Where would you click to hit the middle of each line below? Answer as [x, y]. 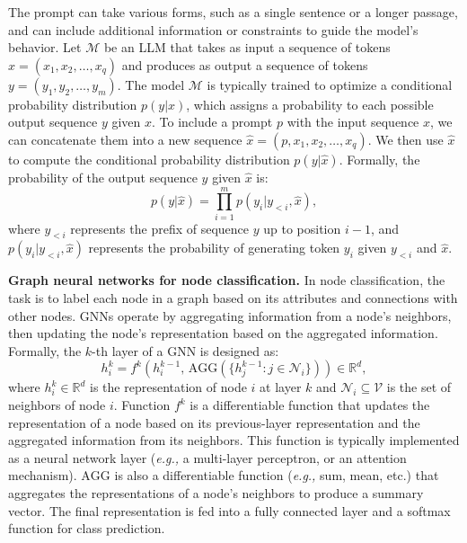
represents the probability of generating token [214, 248]
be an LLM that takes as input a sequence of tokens [247, 47]
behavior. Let [45, 47]
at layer [281, 387]
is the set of [419, 387]
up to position [302, 228]
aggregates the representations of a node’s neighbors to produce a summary [216, 493]
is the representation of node [168, 387]
